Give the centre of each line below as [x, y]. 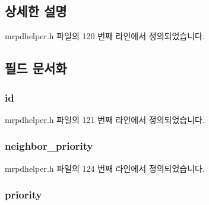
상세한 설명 [36, 11]
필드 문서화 [36, 68]
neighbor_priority [49, 146]
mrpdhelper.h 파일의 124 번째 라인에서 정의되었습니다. [105, 168]
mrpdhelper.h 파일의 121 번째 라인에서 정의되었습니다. [105, 119]
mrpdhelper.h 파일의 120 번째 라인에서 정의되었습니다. [105, 36]
